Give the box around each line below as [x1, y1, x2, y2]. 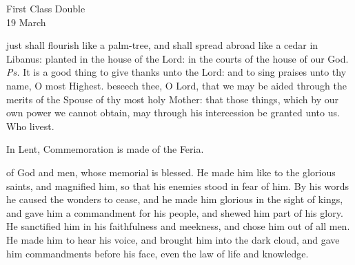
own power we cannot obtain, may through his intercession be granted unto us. [6, 105, 340, 120]
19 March [6, 14, 46, 29]
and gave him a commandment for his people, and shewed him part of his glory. [6, 205, 343, 220]
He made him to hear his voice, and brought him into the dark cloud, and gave [6, 232, 340, 246]
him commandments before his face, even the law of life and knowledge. [6, 246, 309, 260]
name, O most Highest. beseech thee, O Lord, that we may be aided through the [6, 78, 347, 92]
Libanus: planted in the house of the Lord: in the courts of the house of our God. [6, 51, 349, 65]
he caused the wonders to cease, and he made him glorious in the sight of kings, [6, 192, 343, 206]
